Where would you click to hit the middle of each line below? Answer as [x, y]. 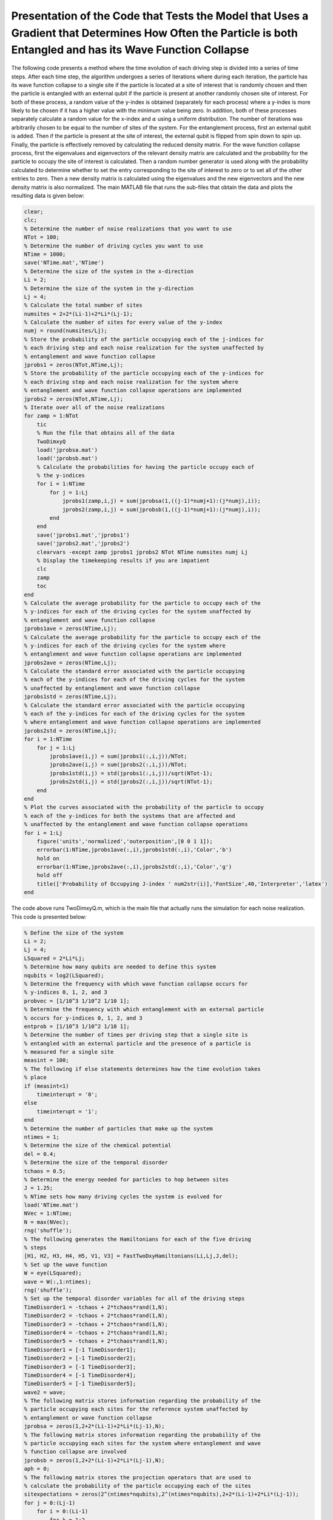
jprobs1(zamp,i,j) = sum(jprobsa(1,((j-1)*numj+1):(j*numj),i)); [161, 501]
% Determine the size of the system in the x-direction [109, 271]
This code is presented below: [49, 917]
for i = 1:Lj [43, 833]
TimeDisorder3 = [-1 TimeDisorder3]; [80, 1367]
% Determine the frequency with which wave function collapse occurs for [136, 984]
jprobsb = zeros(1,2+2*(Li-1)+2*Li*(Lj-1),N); [94, 1460]
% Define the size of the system [74, 933]
